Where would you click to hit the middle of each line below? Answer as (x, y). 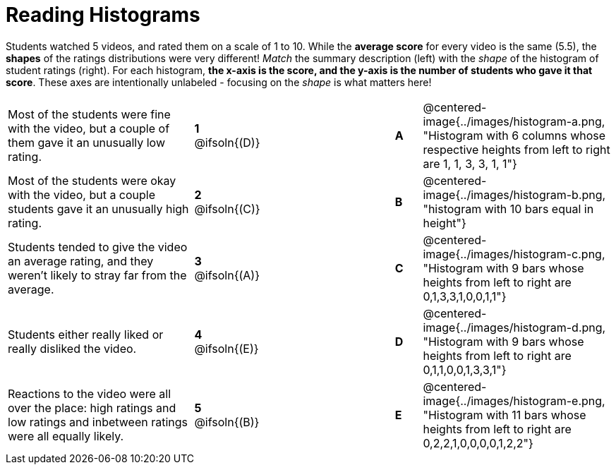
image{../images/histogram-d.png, (514, 327)
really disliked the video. (72, 348)
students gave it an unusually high (98, 209)
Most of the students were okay (92, 180)
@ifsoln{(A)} (227, 275)
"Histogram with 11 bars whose (505, 415)
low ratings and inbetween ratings (98, 422)
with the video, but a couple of (89, 128)
